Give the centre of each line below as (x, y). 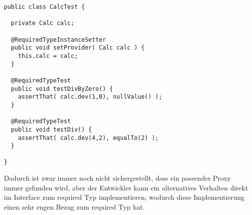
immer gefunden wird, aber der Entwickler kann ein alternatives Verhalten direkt (126, 187)
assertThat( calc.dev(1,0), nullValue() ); (90, 97)
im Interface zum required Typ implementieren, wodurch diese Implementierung (124, 197)
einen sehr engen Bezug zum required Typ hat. (74, 206)
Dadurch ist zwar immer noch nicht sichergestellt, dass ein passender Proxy (117, 178)
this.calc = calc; (48, 56)
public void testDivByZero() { (62, 89)
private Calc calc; (43, 23)
